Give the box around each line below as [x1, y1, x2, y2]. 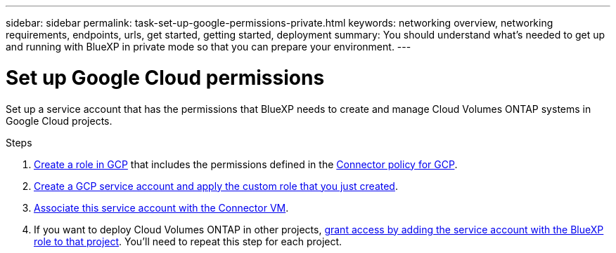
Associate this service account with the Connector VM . [34, 201, 289, 214]
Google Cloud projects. [6, 114, 113, 127]
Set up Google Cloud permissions [6, 65, 325, 90]
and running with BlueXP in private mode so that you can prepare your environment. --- [6, 41, 411, 53]
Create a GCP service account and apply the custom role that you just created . [34, 179, 398, 192]
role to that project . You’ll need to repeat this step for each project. [34, 235, 342, 247]
